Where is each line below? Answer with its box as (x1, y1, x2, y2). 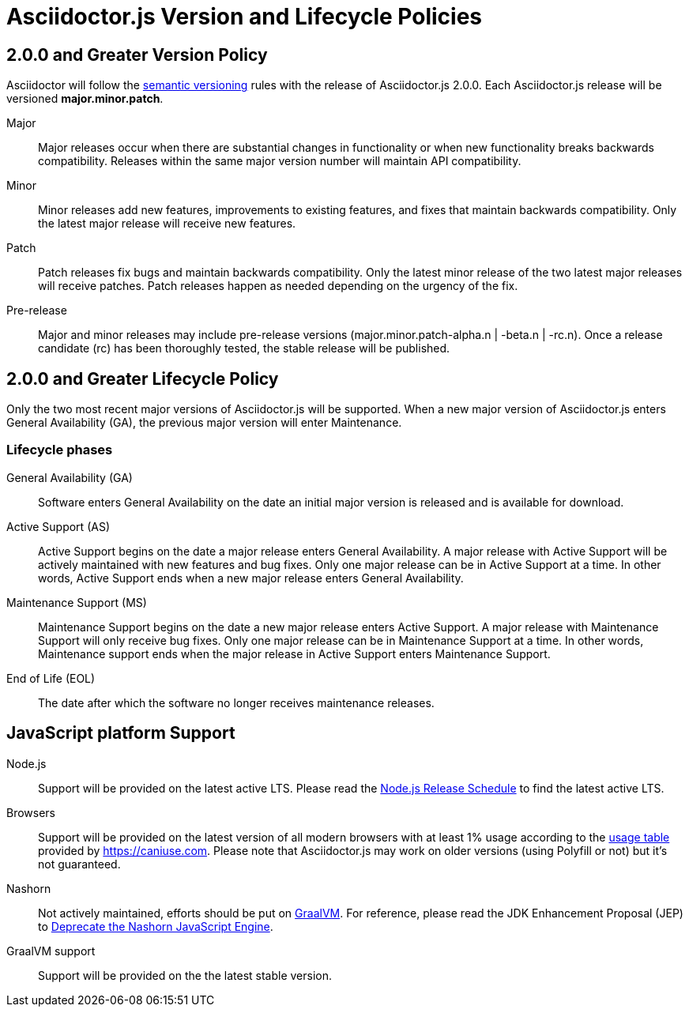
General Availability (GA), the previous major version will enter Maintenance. (6, 416, 402, 430)
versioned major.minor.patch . (6, 92, 164, 106)
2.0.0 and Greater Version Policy (6, 44, 268, 65)
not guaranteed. (38, 857, 121, 871)
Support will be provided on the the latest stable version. (38, 968, 333, 982)
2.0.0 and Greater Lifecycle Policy (6, 368, 279, 389)
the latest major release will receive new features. (38, 217, 296, 231)
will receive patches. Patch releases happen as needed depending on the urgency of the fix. (38, 279, 518, 293)
